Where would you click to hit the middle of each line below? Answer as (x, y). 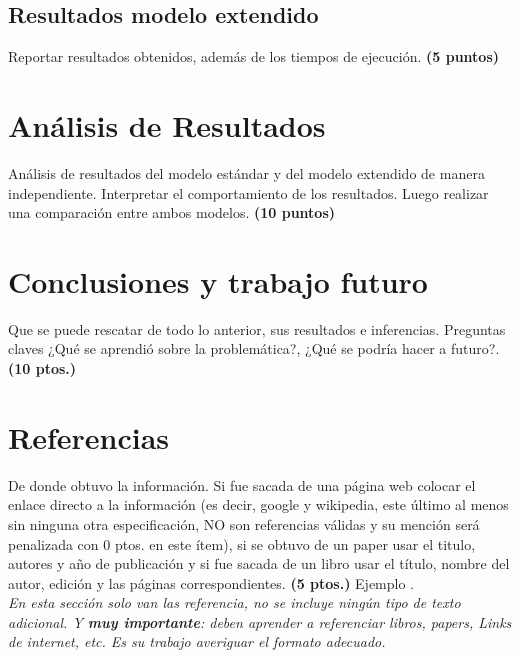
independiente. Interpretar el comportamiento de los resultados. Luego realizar (248, 192)
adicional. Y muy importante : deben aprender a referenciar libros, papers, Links (260, 621)
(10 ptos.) (42, 368)
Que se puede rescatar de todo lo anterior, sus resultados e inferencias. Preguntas (257, 328)
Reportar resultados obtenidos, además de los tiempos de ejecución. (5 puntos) (254, 56)
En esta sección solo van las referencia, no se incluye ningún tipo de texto (234, 602)
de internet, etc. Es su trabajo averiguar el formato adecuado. (197, 641)
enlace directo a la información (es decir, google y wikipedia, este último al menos (258, 504)
